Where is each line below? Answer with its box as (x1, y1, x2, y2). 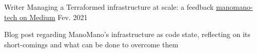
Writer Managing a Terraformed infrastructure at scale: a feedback (4, 2, 214, 12)
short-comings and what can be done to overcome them (4, 39, 179, 49)
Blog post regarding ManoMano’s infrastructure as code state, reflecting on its (4, 29, 251, 40)
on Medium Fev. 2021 (19, 11, 88, 22)
